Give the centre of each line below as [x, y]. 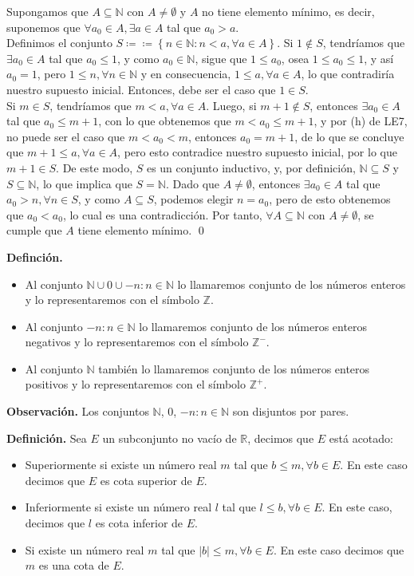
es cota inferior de [139, 523]
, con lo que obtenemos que [165, 121]
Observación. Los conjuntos [78, 411]
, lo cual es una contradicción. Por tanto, [162, 214]
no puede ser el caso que [66, 136]
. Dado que [193, 183]
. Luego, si [231, 105]
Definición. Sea [47, 438]
